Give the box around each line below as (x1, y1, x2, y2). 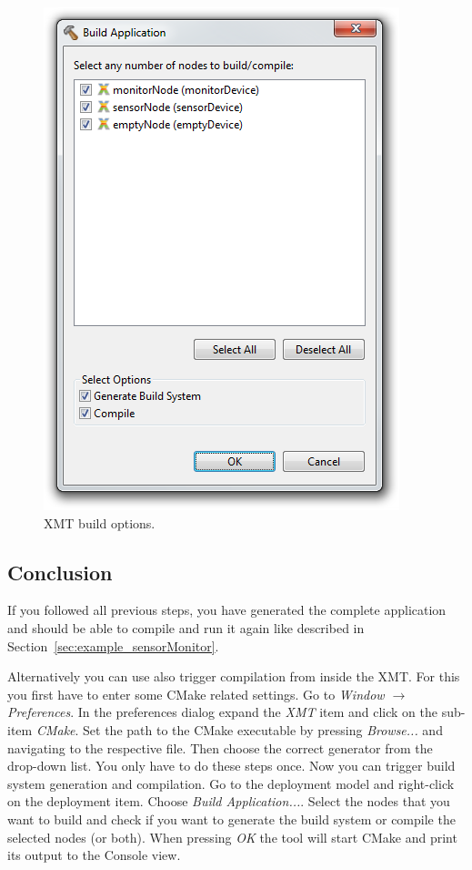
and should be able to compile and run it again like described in (7, 618, 365, 637)
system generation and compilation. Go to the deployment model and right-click (7, 773, 455, 793)
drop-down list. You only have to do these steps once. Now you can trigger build (7, 756, 456, 775)
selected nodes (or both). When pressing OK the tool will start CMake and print (7, 827, 457, 846)
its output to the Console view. (7, 845, 181, 865)
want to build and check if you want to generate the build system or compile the (7, 809, 456, 828)
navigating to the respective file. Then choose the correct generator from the (7, 738, 433, 757)
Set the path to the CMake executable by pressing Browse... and (83, 720, 443, 739)
